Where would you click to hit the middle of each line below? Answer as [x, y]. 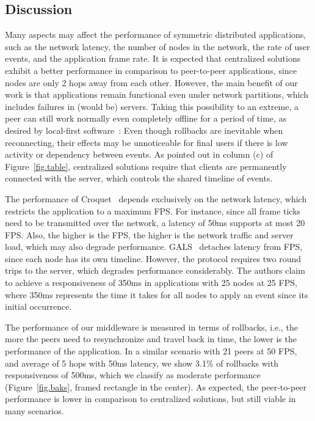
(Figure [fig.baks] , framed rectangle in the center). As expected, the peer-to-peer [156, 386]
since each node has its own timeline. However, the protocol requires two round [153, 258]
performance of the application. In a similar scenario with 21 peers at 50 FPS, [151, 351]
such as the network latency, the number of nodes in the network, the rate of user [157, 46]
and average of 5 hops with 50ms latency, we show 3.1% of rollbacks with [142, 363]
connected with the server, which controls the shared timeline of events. [139, 178]
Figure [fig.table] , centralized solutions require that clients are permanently [146, 166]
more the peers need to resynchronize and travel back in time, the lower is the [151, 339]
